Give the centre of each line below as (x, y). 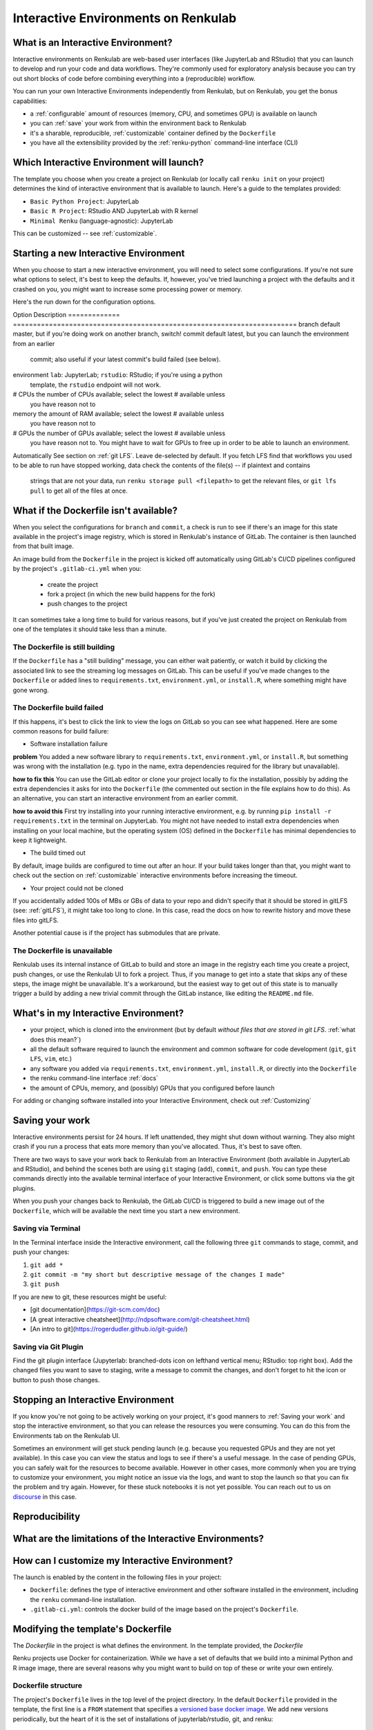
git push (45, 1284)
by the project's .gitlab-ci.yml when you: (77, 569)
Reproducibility (47, 1517)
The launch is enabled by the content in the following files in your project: (117, 1577)
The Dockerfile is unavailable (63, 950)
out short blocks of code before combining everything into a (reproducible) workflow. (134, 78)
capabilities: (30, 101)
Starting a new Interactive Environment (99, 253)
